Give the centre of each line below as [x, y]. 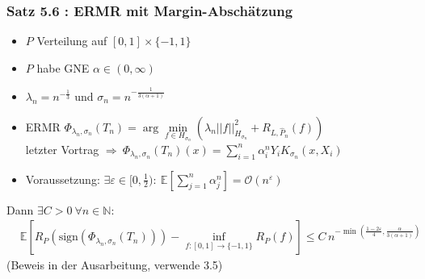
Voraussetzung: [63, 179]
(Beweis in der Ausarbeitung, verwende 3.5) [115, 265]
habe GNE [63, 67]
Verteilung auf [72, 41]
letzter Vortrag [62, 149]
